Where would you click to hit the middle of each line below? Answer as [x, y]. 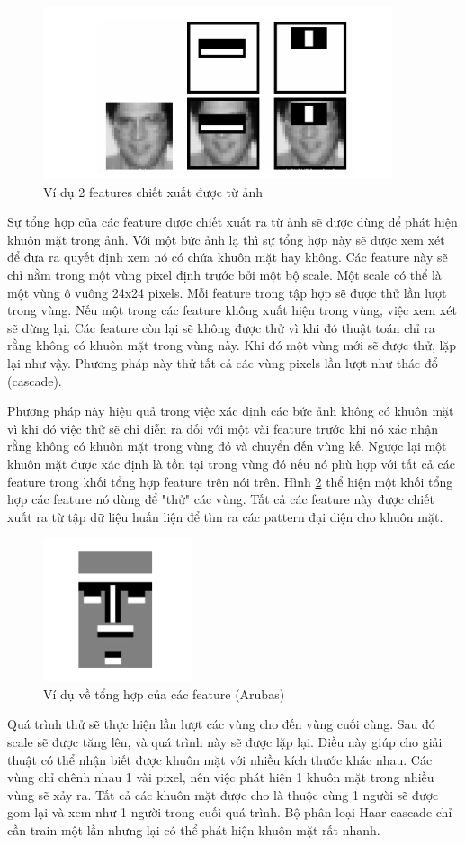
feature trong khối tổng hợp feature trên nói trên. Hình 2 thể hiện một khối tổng [230, 481]
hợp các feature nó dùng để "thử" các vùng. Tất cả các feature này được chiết [221, 499]
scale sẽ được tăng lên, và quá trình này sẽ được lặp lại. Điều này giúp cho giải [225, 742]
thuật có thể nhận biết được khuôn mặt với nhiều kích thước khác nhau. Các [220, 759]
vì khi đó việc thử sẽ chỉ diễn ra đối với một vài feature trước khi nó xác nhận [223, 428]
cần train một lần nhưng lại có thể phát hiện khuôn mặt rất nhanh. [194, 830]
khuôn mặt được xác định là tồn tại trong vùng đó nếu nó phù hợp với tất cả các [231, 463]
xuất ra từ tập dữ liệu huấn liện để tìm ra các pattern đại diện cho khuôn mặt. [225, 516]
